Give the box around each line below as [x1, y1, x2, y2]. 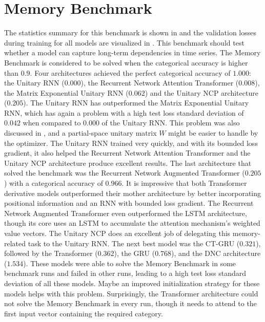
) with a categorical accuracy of [4, 178, 103, 188]
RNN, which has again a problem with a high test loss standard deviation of [4, 107, 244, 118]
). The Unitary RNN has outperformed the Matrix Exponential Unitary [23, 97, 249, 108]
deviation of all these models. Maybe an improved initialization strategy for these [4, 277, 260, 288]
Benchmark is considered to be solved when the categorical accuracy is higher [4, 57, 248, 68]
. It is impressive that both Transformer [121, 178, 247, 188]
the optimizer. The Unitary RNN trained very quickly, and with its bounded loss [4, 137, 258, 148]
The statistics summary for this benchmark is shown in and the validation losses [4, 27, 257, 38]
